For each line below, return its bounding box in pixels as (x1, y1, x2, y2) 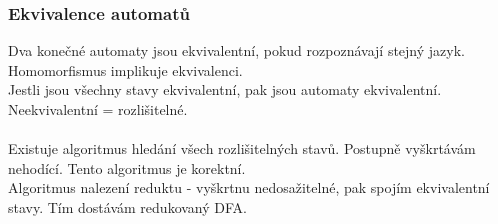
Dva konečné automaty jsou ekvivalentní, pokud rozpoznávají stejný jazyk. (8, 40, 465, 61)
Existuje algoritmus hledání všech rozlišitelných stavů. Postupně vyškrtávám (8, 138, 476, 159)
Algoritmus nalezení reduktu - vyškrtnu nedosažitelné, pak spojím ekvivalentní (8, 177, 490, 198)
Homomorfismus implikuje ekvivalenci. (8, 59, 243, 80)
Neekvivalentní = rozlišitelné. (8, 99, 188, 119)
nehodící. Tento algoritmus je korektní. (8, 157, 246, 178)
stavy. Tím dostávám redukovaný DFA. (8, 196, 247, 217)
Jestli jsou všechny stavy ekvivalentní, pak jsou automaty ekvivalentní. (8, 79, 442, 100)
